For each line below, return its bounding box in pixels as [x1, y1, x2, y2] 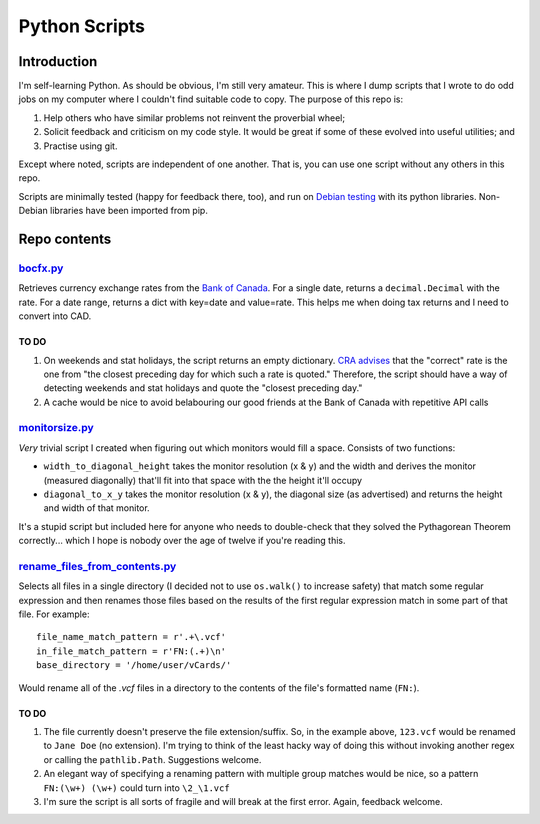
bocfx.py [18, 261, 64, 275]
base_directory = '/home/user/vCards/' [36, 660, 232, 671]
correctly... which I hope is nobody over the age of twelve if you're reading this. [18, 535, 346, 547]
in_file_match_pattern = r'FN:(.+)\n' [36, 645, 227, 657]
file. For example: [18, 608, 90, 620]
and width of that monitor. [43, 502, 150, 514]
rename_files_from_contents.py [18, 559, 177, 573]
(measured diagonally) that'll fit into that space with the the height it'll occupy [43, 474, 363, 486]
